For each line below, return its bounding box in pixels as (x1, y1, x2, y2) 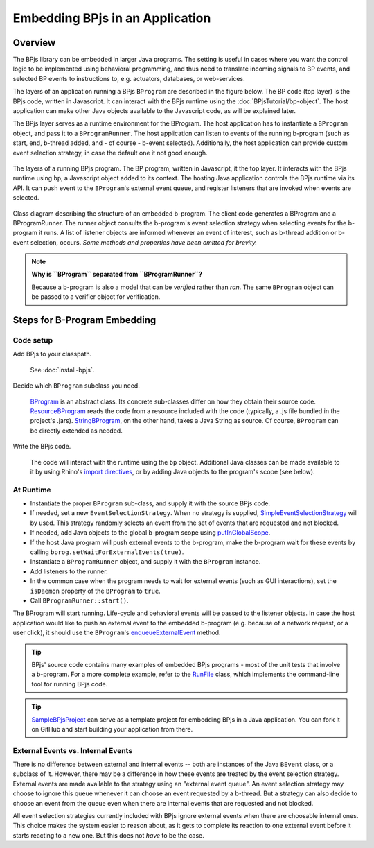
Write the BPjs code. (12, 442, 71, 451)
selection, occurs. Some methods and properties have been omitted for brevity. (30, 238, 258, 246)
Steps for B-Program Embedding (12, 314, 157, 326)
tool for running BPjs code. (31, 680, 108, 688)
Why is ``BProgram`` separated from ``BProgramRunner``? (31, 270, 203, 279)
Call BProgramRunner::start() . (30, 596, 129, 605)
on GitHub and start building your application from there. (31, 725, 193, 733)
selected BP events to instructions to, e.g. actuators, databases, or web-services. (12, 74, 245, 83)
